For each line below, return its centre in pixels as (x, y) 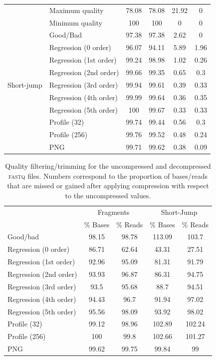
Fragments (113, 212)
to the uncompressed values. (108, 195)
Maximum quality (76, 10)
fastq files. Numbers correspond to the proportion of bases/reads (108, 175)
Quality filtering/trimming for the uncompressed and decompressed (108, 166)
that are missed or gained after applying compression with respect (108, 186)
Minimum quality (76, 22)
